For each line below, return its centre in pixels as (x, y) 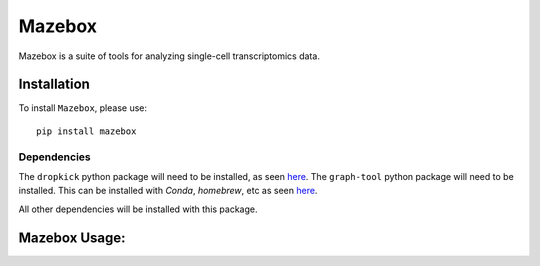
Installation (54, 84)
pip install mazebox (86, 131)
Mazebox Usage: (72, 237)
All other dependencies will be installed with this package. (138, 209)
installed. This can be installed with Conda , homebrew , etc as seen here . (168, 191)
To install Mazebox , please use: (83, 108)
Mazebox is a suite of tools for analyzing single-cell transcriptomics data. (169, 56)
